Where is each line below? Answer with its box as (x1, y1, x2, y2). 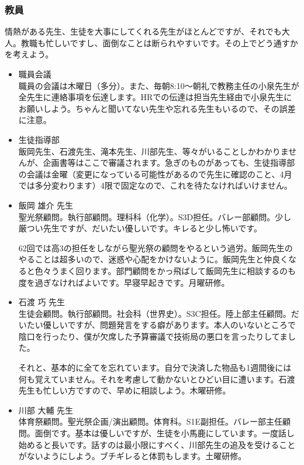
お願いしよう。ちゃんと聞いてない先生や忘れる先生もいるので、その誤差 (18, 102, 296, 114)
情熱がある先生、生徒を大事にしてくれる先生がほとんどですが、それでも (5, 25, 282, 37)
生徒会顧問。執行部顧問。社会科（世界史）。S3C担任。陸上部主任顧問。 (18, 307, 291, 319)
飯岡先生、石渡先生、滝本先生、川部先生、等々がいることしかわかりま (18, 145, 289, 157)
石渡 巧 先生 (18, 296, 65, 308)
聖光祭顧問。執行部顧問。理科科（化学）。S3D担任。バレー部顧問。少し (18, 210, 292, 223)
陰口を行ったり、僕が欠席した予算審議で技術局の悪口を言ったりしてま (18, 330, 288, 342)
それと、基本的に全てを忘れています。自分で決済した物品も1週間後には (18, 361, 292, 374)
